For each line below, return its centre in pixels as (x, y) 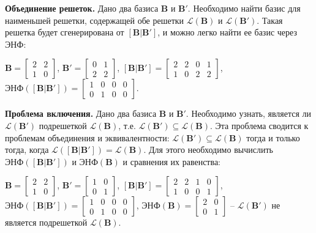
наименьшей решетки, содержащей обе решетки (95, 20)
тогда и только (273, 137)
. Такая (270, 20)
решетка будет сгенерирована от (65, 32)
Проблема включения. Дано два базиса (81, 113)
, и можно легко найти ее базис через (227, 32)
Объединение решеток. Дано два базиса (82, 8)
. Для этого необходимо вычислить (208, 150)
